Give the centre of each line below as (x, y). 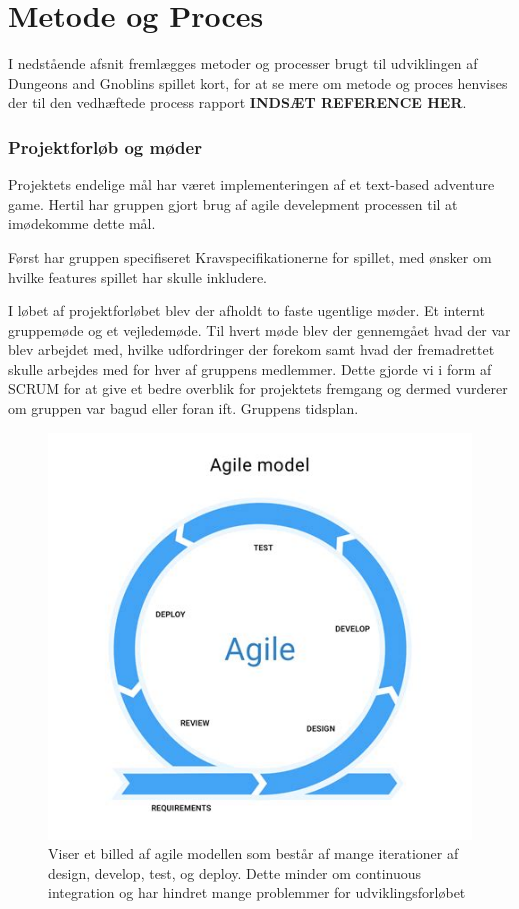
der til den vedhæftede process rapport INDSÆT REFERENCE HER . (237, 102)
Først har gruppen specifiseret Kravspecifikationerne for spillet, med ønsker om (250, 256)
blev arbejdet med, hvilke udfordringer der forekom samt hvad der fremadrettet (251, 349)
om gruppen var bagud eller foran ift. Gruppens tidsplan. (183, 408)
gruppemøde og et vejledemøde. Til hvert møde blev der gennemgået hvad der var (259, 329)
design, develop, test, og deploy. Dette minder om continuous (235, 872)
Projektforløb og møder (105, 146)
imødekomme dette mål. (82, 223)
